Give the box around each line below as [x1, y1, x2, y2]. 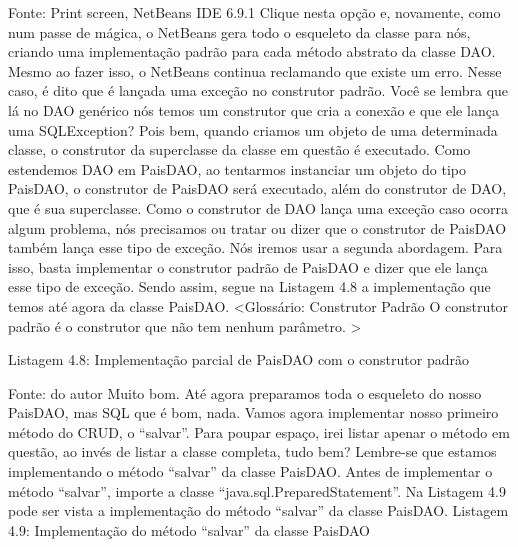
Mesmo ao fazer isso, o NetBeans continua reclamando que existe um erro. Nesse [8, 60, 502, 81]
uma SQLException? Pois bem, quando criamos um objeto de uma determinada [8, 119, 498, 140]
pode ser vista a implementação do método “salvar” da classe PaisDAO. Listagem [8, 500, 509, 521]
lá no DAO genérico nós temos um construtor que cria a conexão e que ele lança [8, 99, 499, 120]
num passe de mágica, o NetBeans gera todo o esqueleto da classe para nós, [8, 21, 471, 42]
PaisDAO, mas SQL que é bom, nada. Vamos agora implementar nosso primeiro [8, 402, 499, 423]
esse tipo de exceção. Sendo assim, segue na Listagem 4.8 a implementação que [8, 276, 491, 297]
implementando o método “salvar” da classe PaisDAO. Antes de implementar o [8, 461, 493, 482]
